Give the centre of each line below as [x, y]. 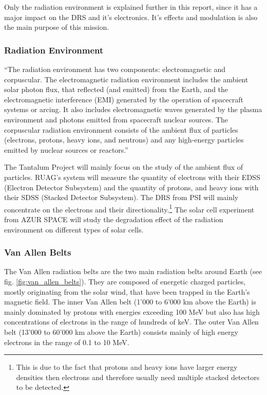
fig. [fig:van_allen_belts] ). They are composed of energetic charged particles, [125, 281]
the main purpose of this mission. [57, 27]
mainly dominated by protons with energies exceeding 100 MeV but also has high [132, 311]
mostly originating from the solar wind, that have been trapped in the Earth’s [127, 291]
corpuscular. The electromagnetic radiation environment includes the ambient [126, 79]
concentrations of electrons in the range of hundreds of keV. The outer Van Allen [131, 322]
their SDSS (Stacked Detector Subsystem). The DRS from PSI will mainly [121, 197]
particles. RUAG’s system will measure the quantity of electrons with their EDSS [132, 177]
